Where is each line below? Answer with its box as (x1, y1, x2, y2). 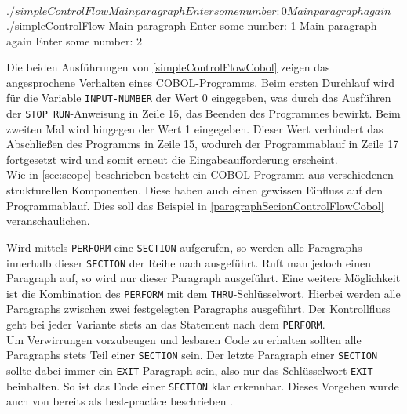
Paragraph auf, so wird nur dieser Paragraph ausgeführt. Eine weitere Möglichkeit (6, 270, 401, 286)
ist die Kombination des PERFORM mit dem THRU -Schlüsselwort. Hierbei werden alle (6, 285, 401, 301)
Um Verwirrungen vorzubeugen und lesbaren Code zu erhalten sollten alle (6, 331, 362, 347)
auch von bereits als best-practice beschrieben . (6, 393, 233, 409)
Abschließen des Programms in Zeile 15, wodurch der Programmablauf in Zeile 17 (6, 136, 399, 152)
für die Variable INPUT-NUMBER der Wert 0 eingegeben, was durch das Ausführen (6, 89, 391, 106)
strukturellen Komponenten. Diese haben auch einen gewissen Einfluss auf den (6, 182, 383, 198)
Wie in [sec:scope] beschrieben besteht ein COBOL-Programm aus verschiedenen (6, 166, 394, 183)
